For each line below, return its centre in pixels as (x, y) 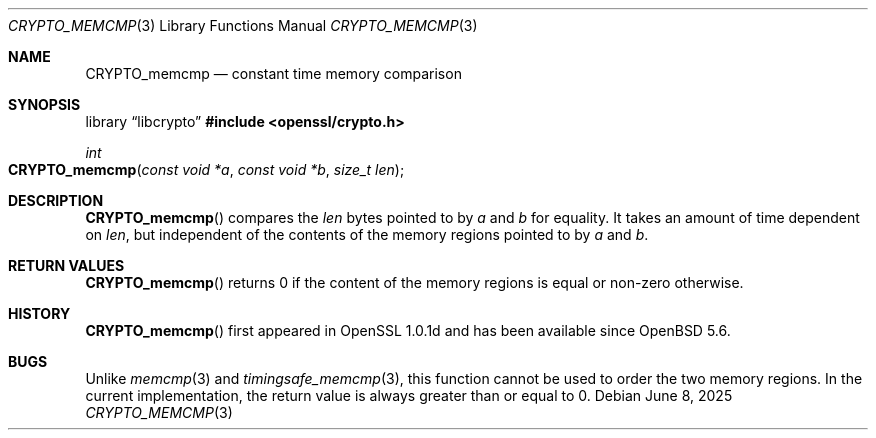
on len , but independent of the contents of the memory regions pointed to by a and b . (367, 234)
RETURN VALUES (66, 265)
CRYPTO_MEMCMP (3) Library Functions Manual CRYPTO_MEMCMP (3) (243, 25)
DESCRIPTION (56, 200)
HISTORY (39, 313)
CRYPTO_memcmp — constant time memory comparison (273, 73)
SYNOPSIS (44, 104)
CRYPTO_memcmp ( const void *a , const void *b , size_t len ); (206, 169)
